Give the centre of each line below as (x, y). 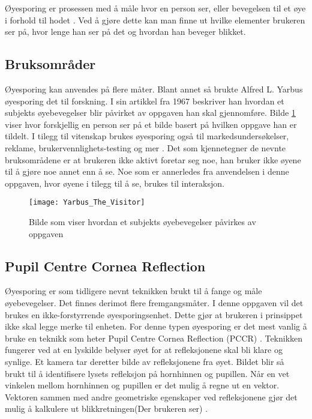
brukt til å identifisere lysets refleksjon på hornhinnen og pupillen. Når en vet (147, 373)
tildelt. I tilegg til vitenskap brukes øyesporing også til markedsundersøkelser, (147, 136)
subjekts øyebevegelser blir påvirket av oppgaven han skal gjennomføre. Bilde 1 (150, 113)
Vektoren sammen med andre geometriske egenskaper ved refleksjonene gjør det (151, 396)
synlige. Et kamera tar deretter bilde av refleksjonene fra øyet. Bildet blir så (145, 361)
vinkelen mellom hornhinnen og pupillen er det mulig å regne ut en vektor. (142, 385)
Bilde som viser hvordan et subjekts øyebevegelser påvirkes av (142, 221)
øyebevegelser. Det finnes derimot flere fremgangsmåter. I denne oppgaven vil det (154, 302)
